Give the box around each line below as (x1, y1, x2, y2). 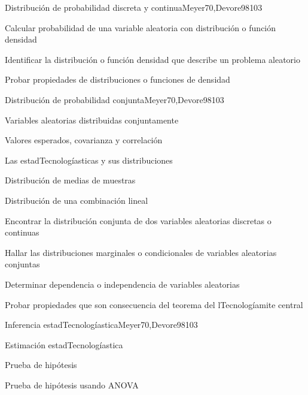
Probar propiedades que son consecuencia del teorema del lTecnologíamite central (5, 298, 303, 310)
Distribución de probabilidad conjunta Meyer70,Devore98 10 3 (5, 93, 224, 105)
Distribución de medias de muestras (5, 174, 136, 186)
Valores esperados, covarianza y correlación (5, 134, 163, 146)
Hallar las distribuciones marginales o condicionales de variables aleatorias (5, 246, 277, 258)
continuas (5, 226, 39, 239)
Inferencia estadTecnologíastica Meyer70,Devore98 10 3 (5, 318, 198, 331)
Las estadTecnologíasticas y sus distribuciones (5, 153, 173, 166)
